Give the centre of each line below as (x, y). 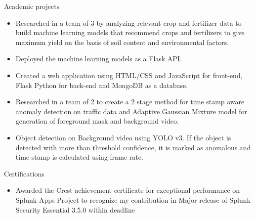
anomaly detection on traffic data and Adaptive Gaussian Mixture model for (131, 111)
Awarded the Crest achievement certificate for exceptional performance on (128, 190)
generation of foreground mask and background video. (97, 121)
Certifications (24, 173)
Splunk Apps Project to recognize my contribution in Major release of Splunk (133, 199)
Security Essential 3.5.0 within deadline (75, 209)
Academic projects (32, 6)
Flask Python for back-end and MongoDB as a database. (102, 85)
